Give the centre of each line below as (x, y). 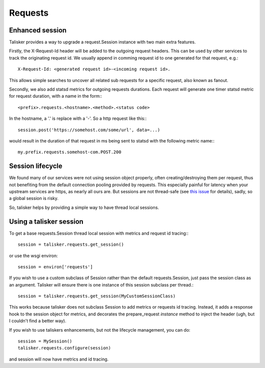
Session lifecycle (36, 166)
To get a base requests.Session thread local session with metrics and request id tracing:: (99, 233)
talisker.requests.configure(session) (65, 348)
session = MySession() (45, 341)
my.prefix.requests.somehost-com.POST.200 (70, 152)
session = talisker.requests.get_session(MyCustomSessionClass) (97, 296)
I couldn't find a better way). (38, 321)
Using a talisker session (46, 221)
